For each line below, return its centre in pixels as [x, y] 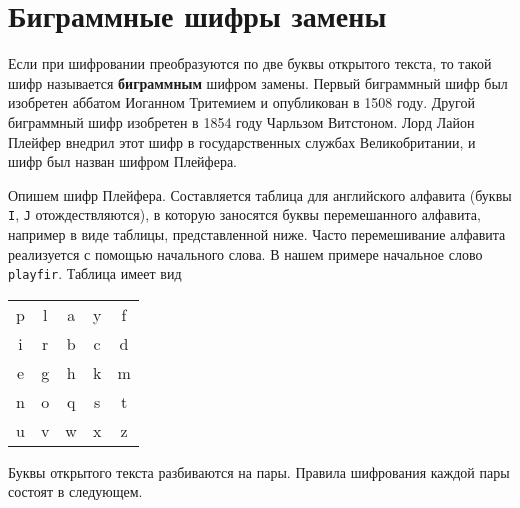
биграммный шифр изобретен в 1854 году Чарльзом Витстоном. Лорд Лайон [241, 121]
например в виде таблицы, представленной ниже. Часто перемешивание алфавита [257, 233]
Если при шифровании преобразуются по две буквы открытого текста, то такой [250, 63]
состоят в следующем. [75, 491]
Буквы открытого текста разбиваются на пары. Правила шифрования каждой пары [259, 471]
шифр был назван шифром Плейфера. [123, 161]
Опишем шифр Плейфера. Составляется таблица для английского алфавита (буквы [260, 194]
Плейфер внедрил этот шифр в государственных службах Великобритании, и [242, 141]
